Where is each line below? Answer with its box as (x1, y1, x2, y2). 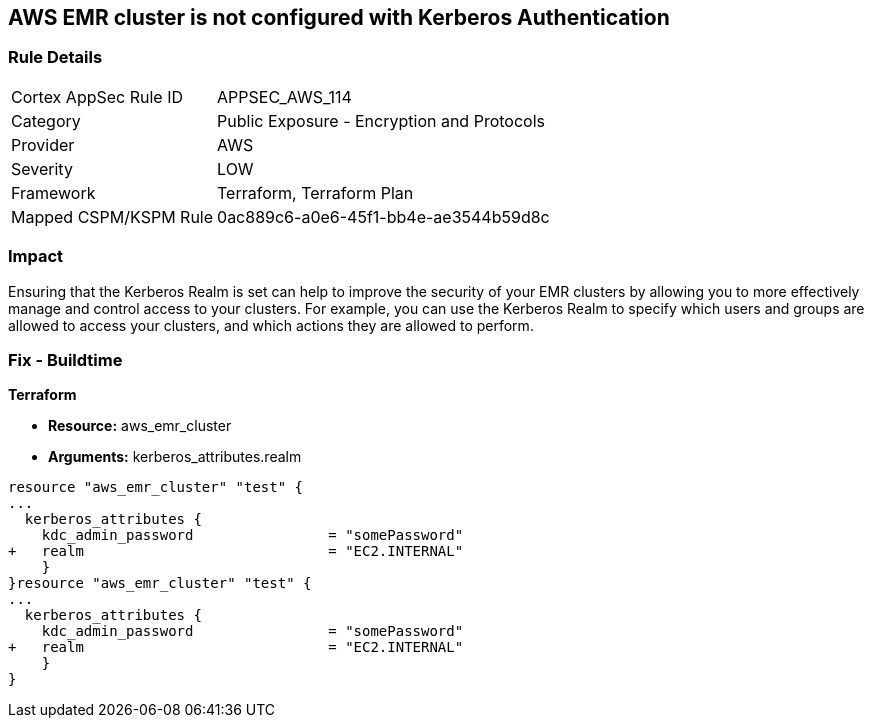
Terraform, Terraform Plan (217, 182, 414, 203)
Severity (11, 158, 73, 179)
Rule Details (8, 47, 103, 68)
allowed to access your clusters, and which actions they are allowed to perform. (8, 316, 534, 334)
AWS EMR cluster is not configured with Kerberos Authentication (8, 5, 670, 30)
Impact (8, 246, 64, 267)
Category (11, 110, 81, 131)
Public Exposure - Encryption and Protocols (217, 110, 545, 131)
